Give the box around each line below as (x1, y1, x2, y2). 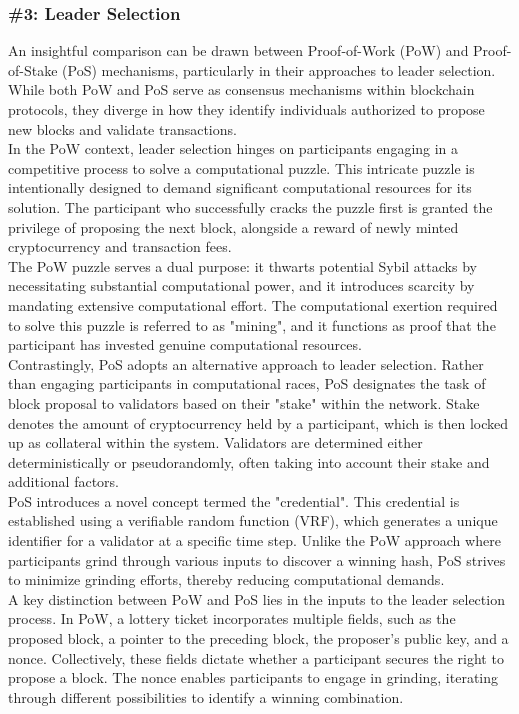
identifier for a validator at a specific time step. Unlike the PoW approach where (8, 530, 501, 551)
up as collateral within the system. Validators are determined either (8, 432, 423, 453)
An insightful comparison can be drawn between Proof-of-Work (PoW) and (8, 40, 469, 61)
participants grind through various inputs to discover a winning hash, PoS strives (8, 549, 506, 570)
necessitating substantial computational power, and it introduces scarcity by (8, 275, 475, 296)
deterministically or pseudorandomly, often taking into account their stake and (8, 451, 490, 472)
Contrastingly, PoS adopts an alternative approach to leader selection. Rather (8, 353, 484, 374)
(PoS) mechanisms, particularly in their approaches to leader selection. (62, 59, 496, 80)
